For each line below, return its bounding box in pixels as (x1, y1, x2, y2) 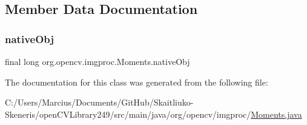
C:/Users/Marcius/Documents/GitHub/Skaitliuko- (5, 96, 194, 109)
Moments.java (251, 107, 302, 120)
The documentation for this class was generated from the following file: (5, 75, 268, 88)
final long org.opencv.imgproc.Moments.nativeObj (5, 55, 190, 67)
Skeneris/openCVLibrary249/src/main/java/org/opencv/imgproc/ (5, 107, 251, 120)
